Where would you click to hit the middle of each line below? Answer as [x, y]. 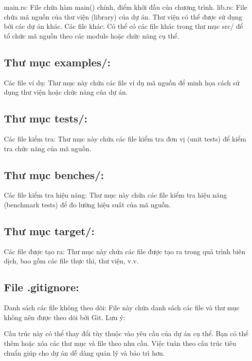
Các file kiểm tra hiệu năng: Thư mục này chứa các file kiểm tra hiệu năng [116, 195]
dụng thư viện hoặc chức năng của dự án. [66, 92]
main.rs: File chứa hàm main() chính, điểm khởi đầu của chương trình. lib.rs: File [126, 7]
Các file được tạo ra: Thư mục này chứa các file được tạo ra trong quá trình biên [125, 251]
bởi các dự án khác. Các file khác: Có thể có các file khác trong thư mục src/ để [124, 26]
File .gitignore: [42, 287]
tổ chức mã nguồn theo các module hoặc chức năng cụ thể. [92, 35]
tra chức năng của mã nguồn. [48, 148]
